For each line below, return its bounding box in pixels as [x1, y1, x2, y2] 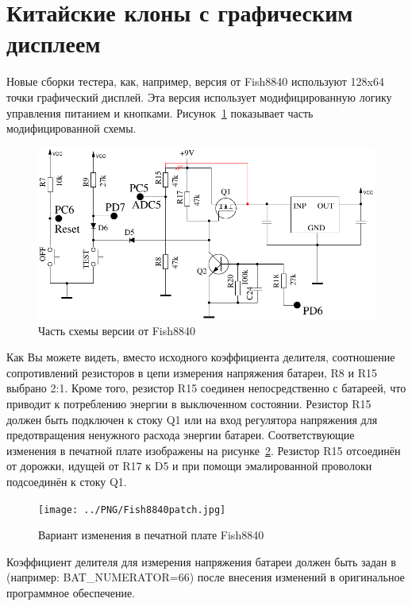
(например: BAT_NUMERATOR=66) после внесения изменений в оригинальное [6, 569, 405, 585]
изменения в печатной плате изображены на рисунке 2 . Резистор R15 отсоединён [6, 442, 401, 458]
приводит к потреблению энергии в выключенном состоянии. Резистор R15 [6, 396, 372, 412]
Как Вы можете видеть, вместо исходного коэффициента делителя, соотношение [6, 349, 395, 365]
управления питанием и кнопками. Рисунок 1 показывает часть [6, 104, 314, 121]
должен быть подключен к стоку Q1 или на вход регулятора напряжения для [6, 411, 378, 427]
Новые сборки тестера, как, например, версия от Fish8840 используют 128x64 [6, 73, 384, 90]
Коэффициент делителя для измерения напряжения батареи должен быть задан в [6, 553, 396, 569]
